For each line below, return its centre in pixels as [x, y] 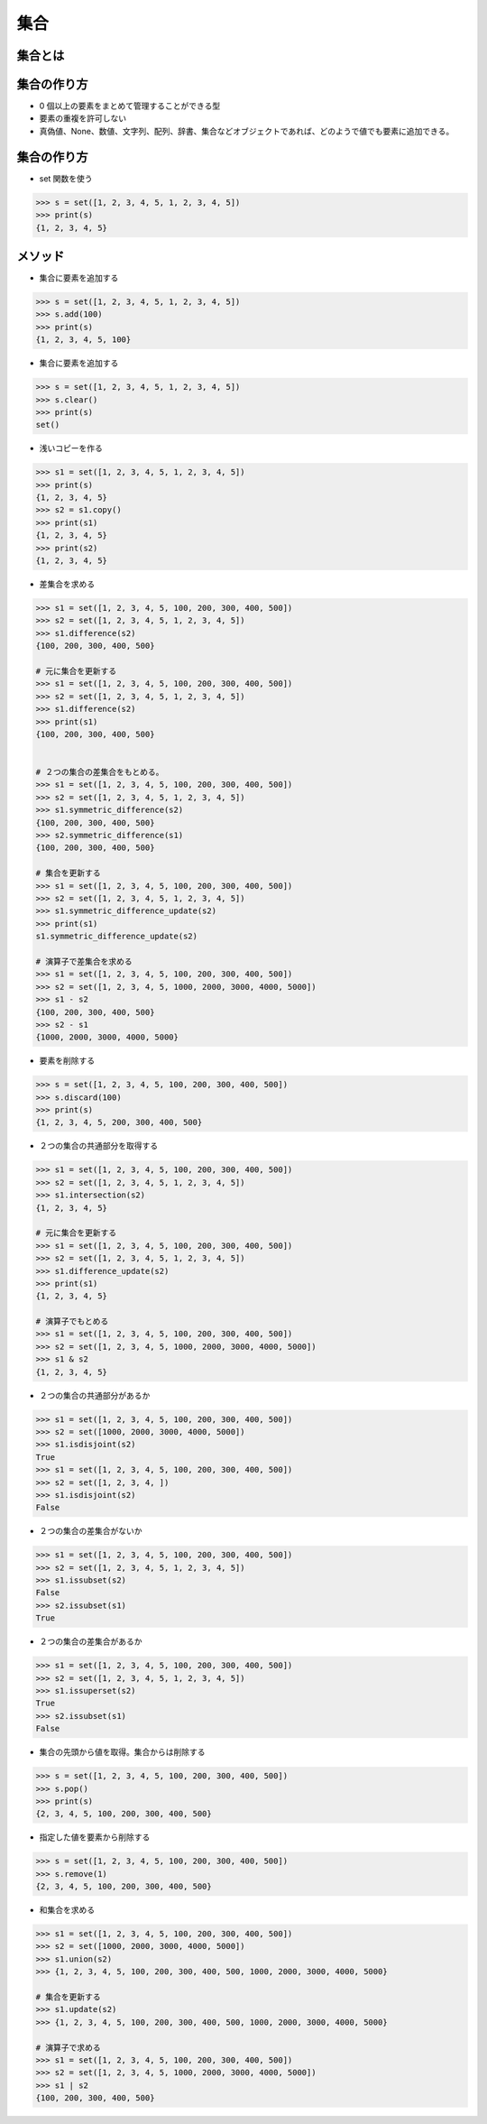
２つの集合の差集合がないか [91, 1531]
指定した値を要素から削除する [95, 1837]
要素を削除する [67, 1061]
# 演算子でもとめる [72, 1321]
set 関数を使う [66, 178]
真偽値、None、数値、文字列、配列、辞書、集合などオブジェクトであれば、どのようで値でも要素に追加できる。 [247, 131]
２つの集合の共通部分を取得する [98, 1146]
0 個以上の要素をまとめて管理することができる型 [130, 106]
